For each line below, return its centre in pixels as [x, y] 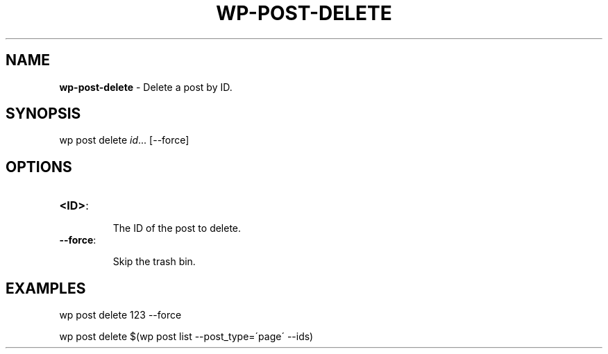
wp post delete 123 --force [120, 315]
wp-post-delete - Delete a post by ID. [146, 87]
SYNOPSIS [43, 114]
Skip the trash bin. [154, 262]
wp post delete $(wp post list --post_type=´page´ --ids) [186, 337]
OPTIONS [39, 167]
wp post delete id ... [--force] [124, 140]
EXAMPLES [46, 288]
